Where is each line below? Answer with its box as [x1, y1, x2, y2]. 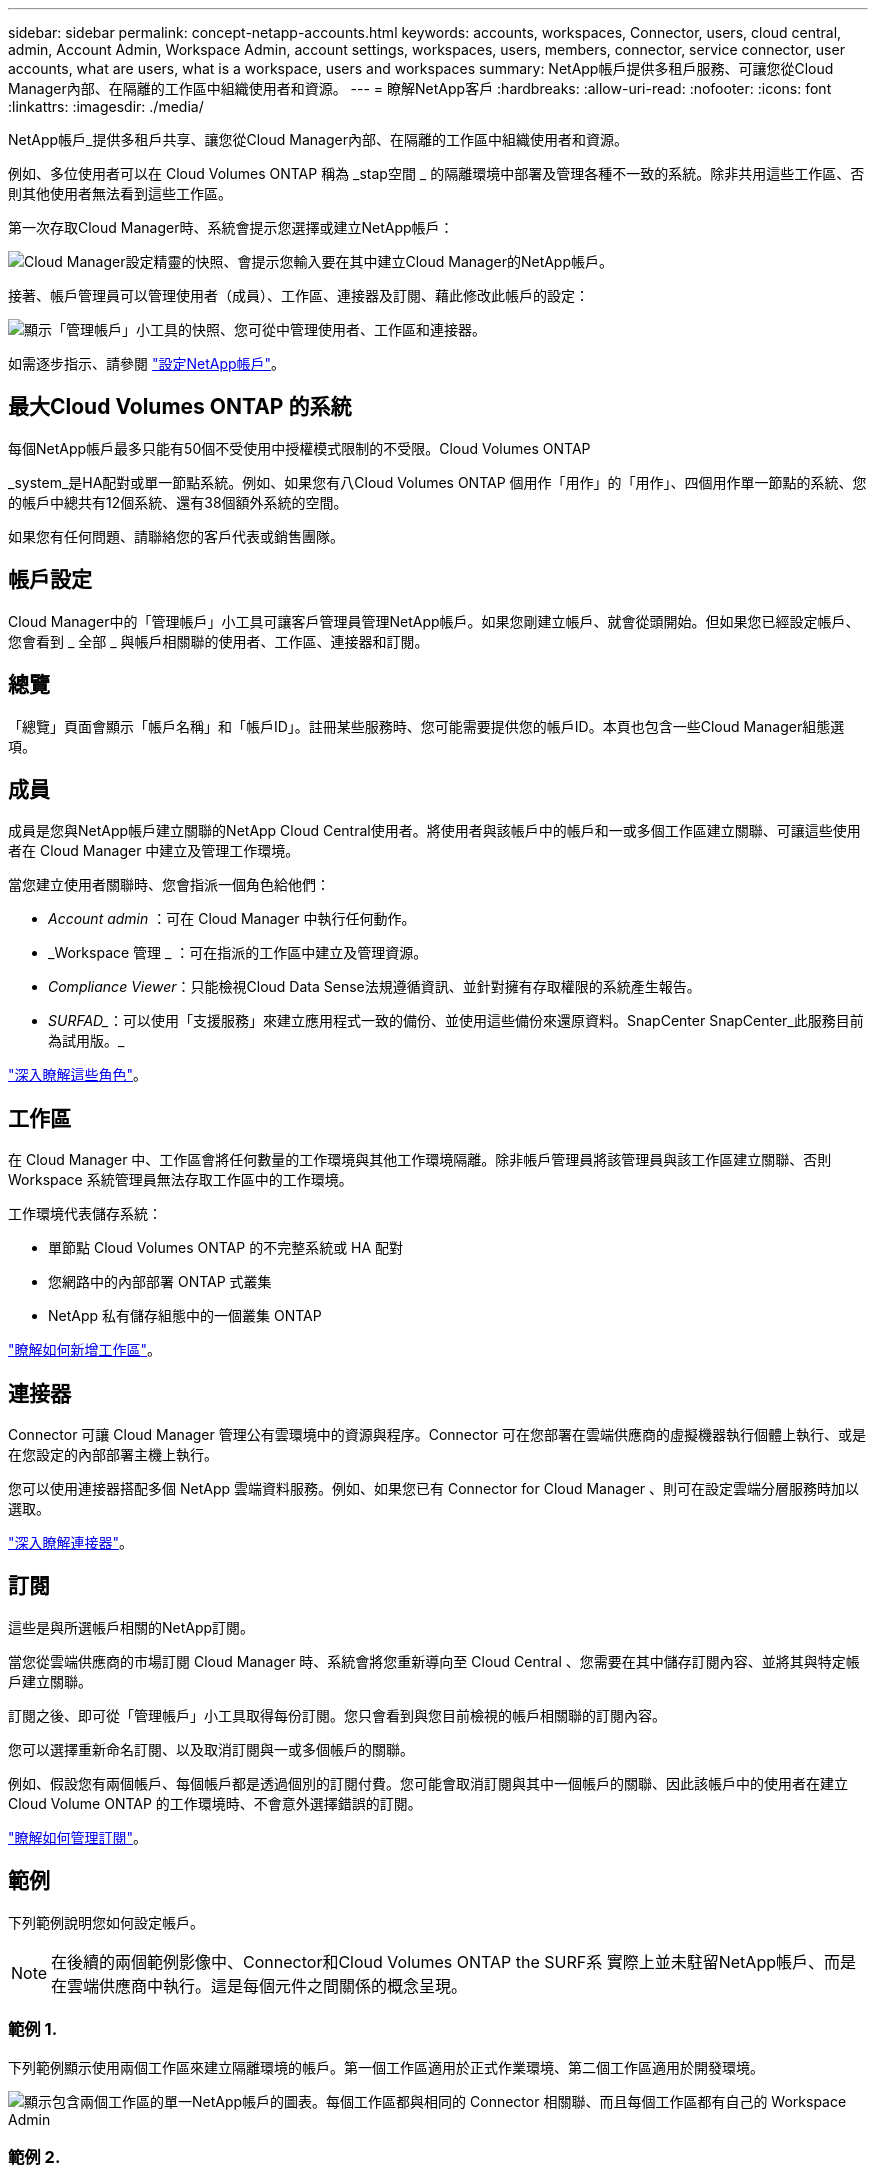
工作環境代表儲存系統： [8, 1205, 162, 1223]
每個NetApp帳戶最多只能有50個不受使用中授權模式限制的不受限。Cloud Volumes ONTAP [8, 439, 591, 457]
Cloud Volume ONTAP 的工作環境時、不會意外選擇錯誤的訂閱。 [8, 1794, 422, 1812]
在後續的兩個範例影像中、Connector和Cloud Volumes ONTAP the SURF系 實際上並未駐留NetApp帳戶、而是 [51, 1951, 856, 1972]
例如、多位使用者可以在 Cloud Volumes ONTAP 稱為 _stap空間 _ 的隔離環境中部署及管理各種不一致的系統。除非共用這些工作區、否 [8, 165, 865, 182]
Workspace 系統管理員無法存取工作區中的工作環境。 [8, 1171, 353, 1189]
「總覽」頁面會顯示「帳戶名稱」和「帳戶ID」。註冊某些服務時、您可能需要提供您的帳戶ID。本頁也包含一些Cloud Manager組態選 [8, 717, 845, 735]
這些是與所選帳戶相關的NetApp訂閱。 [8, 1618, 255, 1636]
